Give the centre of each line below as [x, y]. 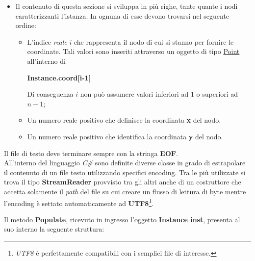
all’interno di [46, 61]
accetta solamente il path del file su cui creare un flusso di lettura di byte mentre [125, 191]
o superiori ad [217, 94]
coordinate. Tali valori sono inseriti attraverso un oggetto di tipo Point [133, 51]
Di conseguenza [50, 94]
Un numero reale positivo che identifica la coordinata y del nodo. [125, 136]
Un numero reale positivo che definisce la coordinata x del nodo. [124, 120]
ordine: [26, 25]
